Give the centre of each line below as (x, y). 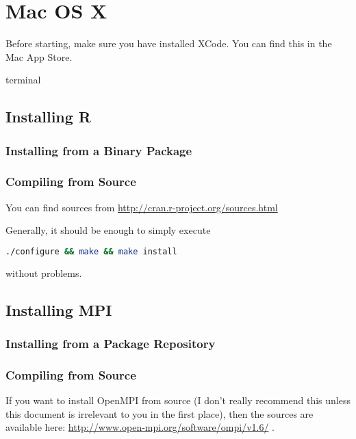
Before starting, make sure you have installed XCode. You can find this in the (169, 43)
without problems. (44, 272)
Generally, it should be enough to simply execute (108, 230)
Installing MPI (59, 309)
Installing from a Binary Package (99, 150)
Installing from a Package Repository (111, 344)
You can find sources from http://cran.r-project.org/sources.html (142, 207)
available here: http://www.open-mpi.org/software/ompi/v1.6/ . (140, 427)
